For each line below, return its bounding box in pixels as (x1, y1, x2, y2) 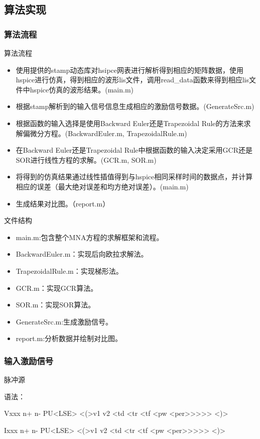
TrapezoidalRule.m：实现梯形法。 (16, 265, 123, 276)
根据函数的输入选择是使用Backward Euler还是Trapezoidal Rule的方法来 (16, 118, 244, 128)
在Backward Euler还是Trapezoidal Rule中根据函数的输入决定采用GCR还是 (16, 145, 252, 155)
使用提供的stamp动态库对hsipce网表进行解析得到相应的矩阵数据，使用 (16, 64, 244, 75)
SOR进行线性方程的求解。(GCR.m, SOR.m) (16, 154, 157, 165)
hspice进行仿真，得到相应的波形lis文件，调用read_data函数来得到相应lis (16, 74, 249, 85)
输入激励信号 (4, 354, 54, 367)
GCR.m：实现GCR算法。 (16, 282, 98, 293)
